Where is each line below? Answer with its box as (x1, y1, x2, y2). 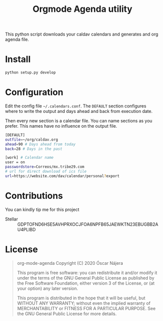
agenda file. (5, 36, 29, 42)
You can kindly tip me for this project (5, 206, 80, 213)
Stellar (5, 216, 18, 222)
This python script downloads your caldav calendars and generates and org (5, 31, 159, 37)
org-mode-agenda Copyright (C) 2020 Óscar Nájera (17, 260, 123, 266)
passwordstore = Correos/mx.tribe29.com (5, 164, 84, 170)
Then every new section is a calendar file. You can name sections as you (5, 117, 153, 124)
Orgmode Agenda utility (32, 3, 133, 15)
